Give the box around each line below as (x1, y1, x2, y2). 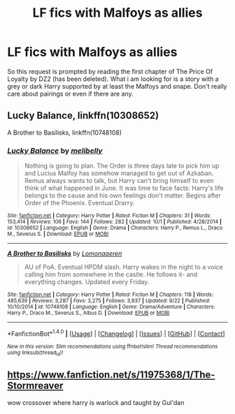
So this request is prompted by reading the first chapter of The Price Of (7, 67, 213, 75)
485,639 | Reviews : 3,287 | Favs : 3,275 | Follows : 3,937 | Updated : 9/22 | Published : (7, 297, 211, 304)
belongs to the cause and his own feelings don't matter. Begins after (24, 191, 222, 200)
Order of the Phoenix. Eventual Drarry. (24, 199, 135, 207)
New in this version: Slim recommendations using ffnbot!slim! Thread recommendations (7, 343, 218, 350)
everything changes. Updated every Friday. (24, 278, 150, 286)
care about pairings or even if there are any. (7, 89, 134, 98)
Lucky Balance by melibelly (7, 145, 103, 155)
